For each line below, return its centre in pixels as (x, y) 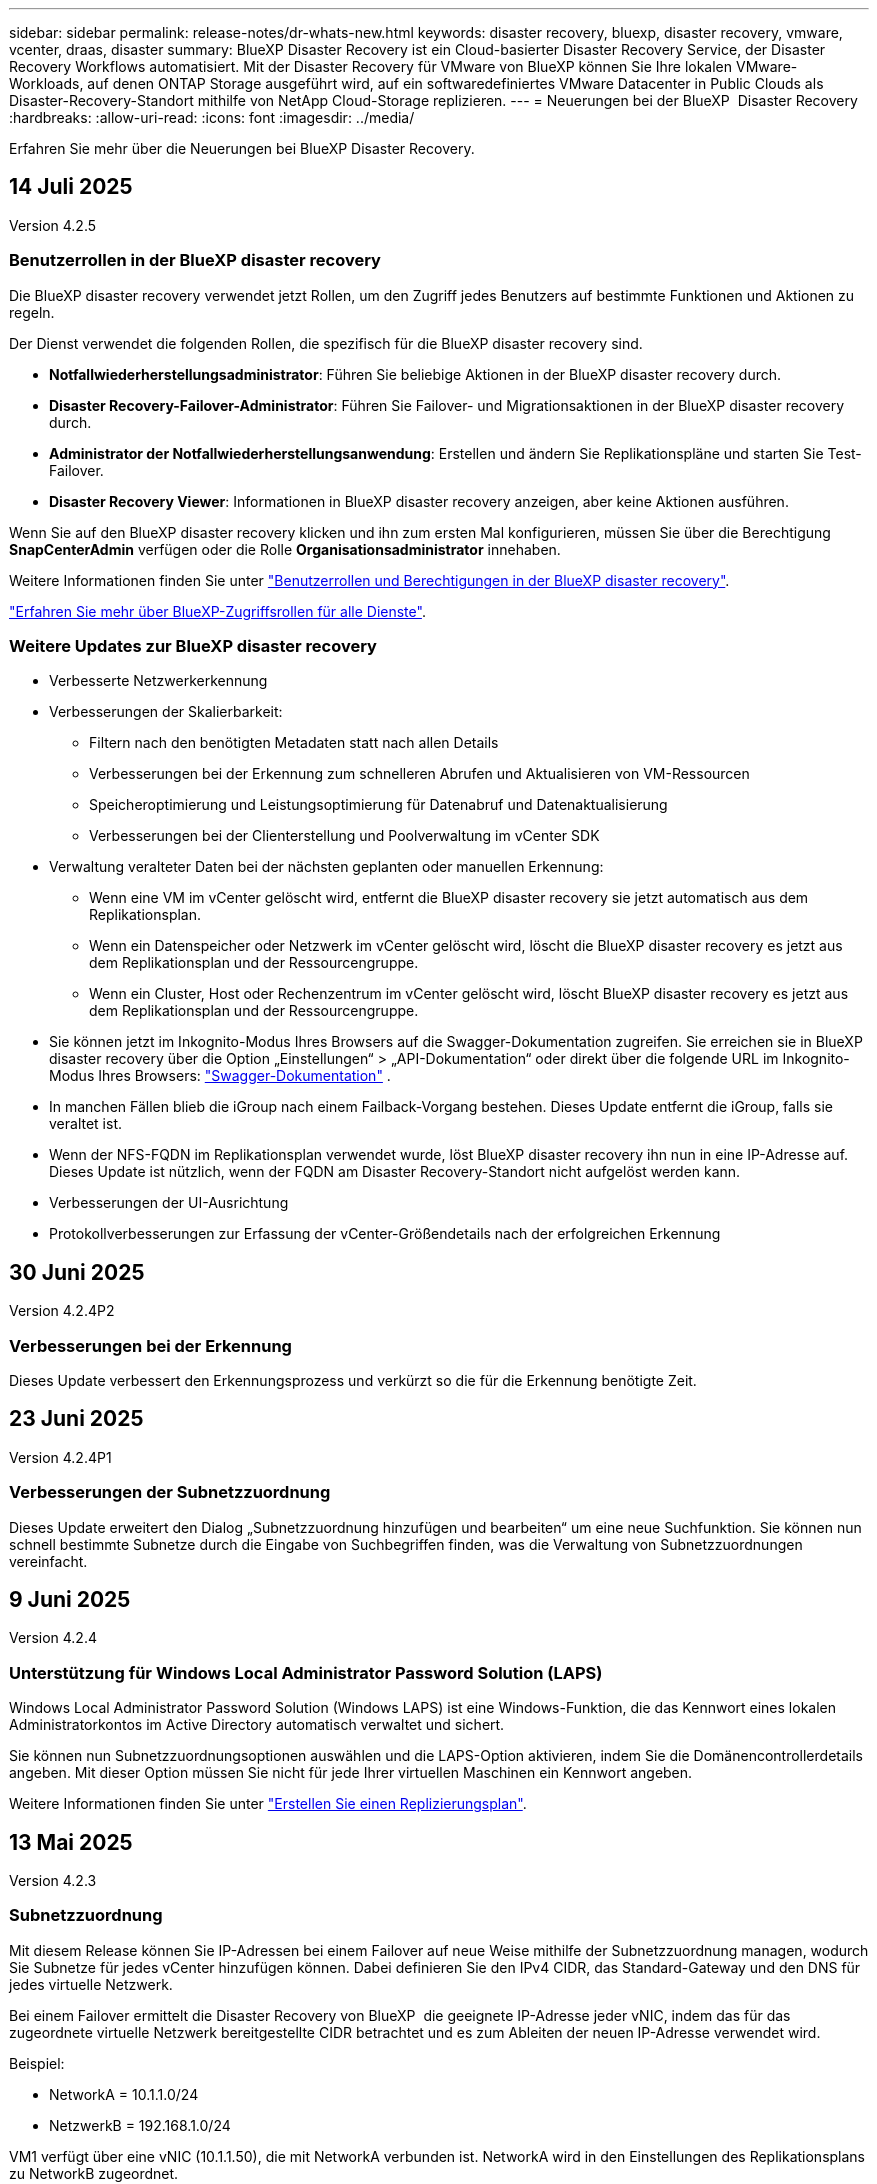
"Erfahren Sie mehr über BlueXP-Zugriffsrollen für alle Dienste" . (217, 611)
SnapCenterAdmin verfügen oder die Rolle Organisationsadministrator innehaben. (285, 549)
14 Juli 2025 (71, 187)
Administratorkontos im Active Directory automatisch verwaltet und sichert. (257, 1725)
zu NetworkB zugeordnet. (94, 2173)
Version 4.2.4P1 (60, 1457)
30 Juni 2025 (77, 1272)
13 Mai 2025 (71, 1842)
